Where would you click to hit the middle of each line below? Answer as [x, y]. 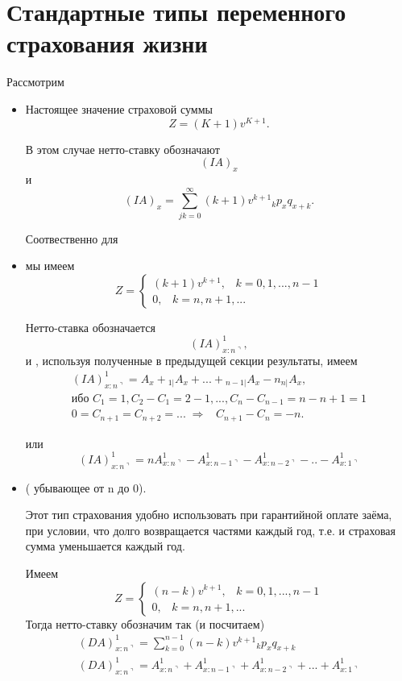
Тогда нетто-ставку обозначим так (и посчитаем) [145, 623]
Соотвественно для [72, 238]
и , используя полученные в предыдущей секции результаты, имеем [191, 360]
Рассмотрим [35, 82]
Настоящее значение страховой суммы [119, 108]
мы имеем [50, 266]
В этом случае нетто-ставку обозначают [122, 149]
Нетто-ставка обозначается [90, 327]
